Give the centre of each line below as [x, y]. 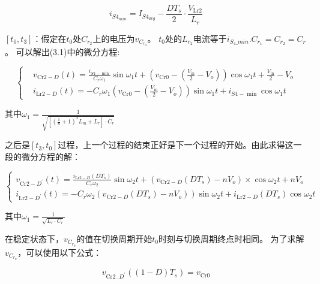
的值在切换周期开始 [114, 238]
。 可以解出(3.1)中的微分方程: [62, 52]
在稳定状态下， [34, 238]
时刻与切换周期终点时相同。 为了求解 [231, 238]
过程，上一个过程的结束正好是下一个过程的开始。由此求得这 [176, 145]
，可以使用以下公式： [60, 252]
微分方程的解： [51, 156]
